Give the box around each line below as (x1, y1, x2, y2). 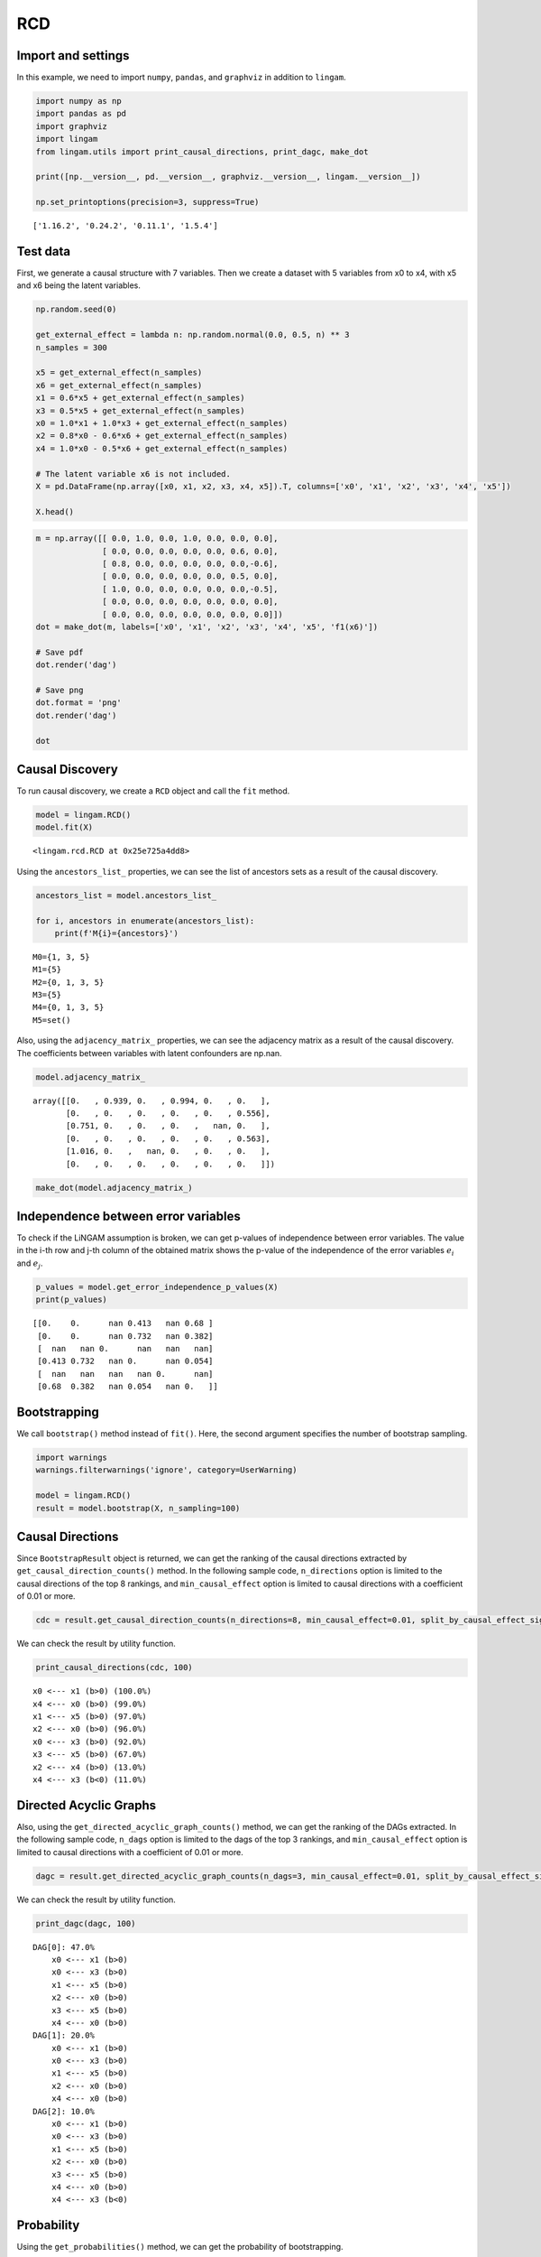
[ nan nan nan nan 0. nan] (37, 1369, 214, 1379)
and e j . (16, 1258, 43, 1270)
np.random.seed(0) (35, 304, 117, 315)
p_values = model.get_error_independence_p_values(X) (35, 1282, 279, 1292)
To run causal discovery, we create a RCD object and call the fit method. (16, 785, 290, 796)
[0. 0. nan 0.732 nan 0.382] (37, 1331, 214, 1341)
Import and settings (16, 48, 130, 63)
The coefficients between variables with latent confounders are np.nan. (16, 1047, 283, 1058)
